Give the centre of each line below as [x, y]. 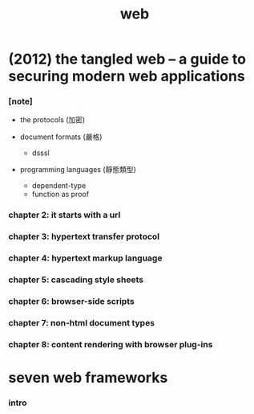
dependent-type [59, 186]
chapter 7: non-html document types [81, 323]
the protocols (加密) [52, 120]
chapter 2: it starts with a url [65, 215]
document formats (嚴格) [61, 137]
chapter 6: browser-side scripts [71, 301]
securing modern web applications [127, 76]
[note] [21, 101]
